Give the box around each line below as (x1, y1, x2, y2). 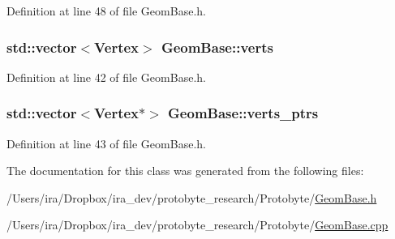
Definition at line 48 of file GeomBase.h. (6, 2, 206, 19)
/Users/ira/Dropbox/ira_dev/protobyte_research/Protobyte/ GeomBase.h (6, 189, 377, 206)
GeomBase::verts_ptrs (168, 103, 319, 123)
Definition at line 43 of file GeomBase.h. (6, 134, 206, 152)
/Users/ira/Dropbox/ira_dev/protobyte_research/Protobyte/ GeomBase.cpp (6, 216, 389, 233)
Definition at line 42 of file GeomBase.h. (6, 68, 206, 85)
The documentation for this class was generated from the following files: (6, 162, 364, 179)
